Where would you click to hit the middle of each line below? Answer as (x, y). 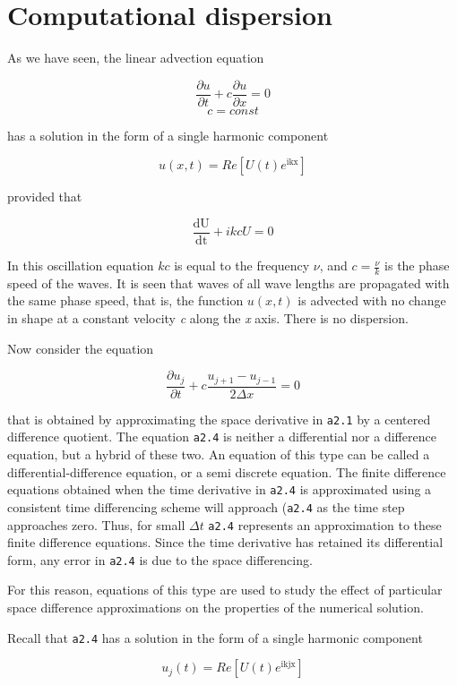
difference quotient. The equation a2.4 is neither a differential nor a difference (222, 437)
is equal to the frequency (242, 265)
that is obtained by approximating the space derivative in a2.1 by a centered (219, 419)
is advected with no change (372, 300)
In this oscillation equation (81, 265)
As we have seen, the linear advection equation (136, 58)
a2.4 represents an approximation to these (325, 524)
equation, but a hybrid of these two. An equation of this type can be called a (219, 454)
